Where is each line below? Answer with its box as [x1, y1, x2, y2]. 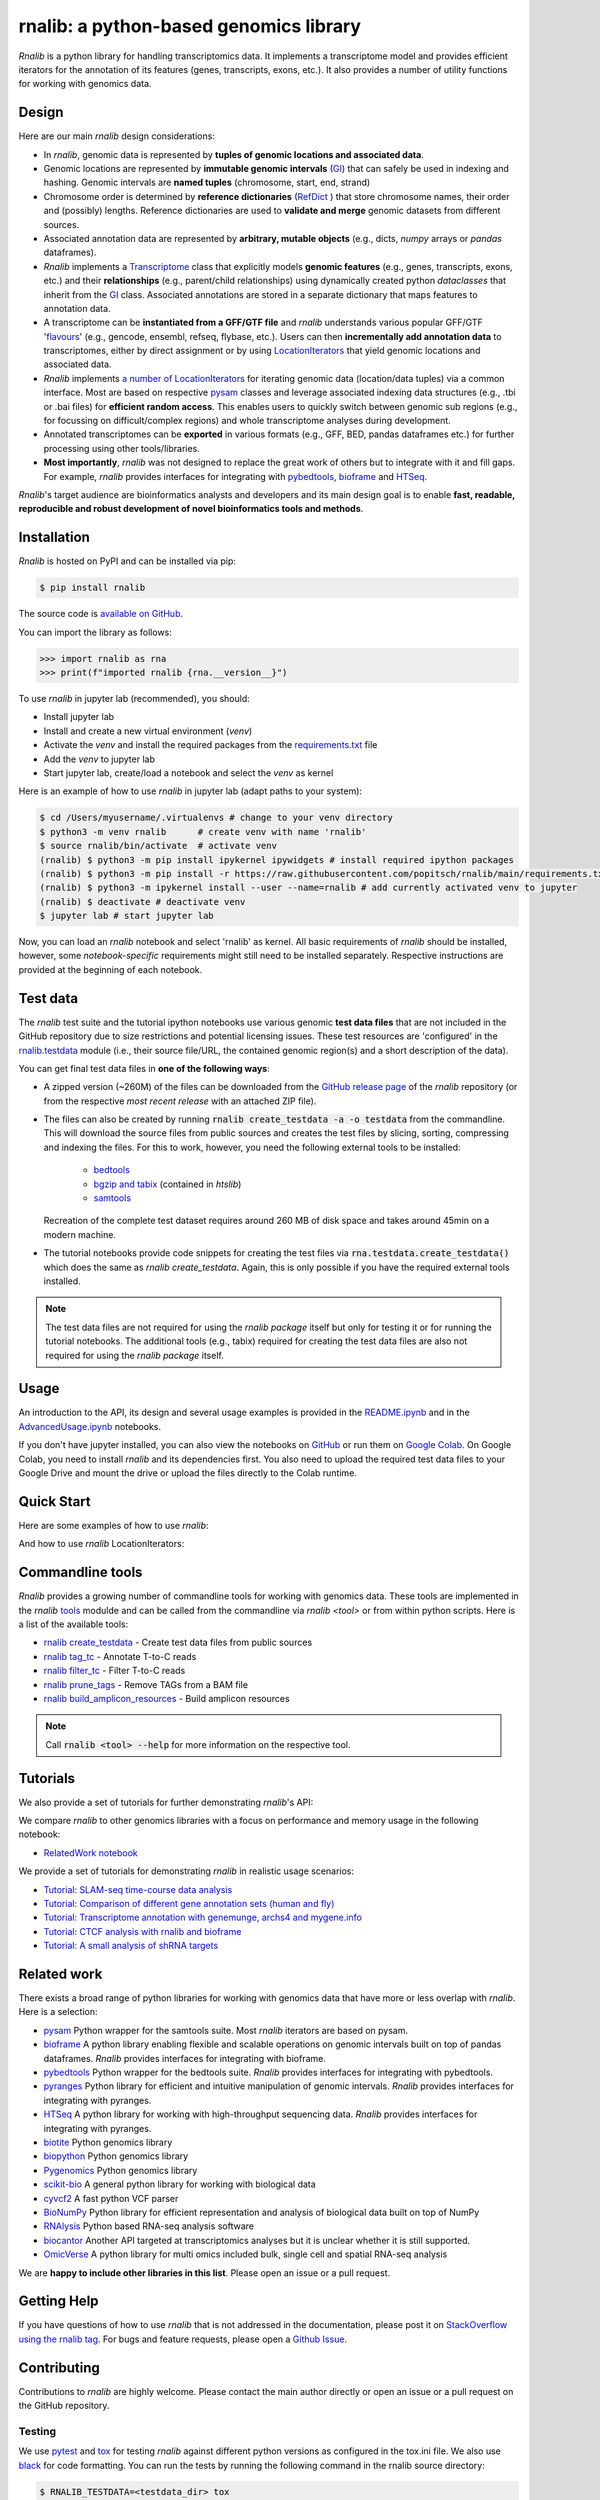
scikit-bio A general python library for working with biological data [43, 2178, 317, 2190]
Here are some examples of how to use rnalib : [18, 1519, 209, 1531]
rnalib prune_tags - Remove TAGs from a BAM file [43, 1678, 249, 1690]
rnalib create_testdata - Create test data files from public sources [43, 1636, 313, 1649]
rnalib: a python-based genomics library [18, 15, 362, 37]
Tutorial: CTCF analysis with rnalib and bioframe [43, 1925, 242, 1937]
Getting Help [18, 2293, 99, 2310]
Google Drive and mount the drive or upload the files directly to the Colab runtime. [18, 1467, 357, 1479]
